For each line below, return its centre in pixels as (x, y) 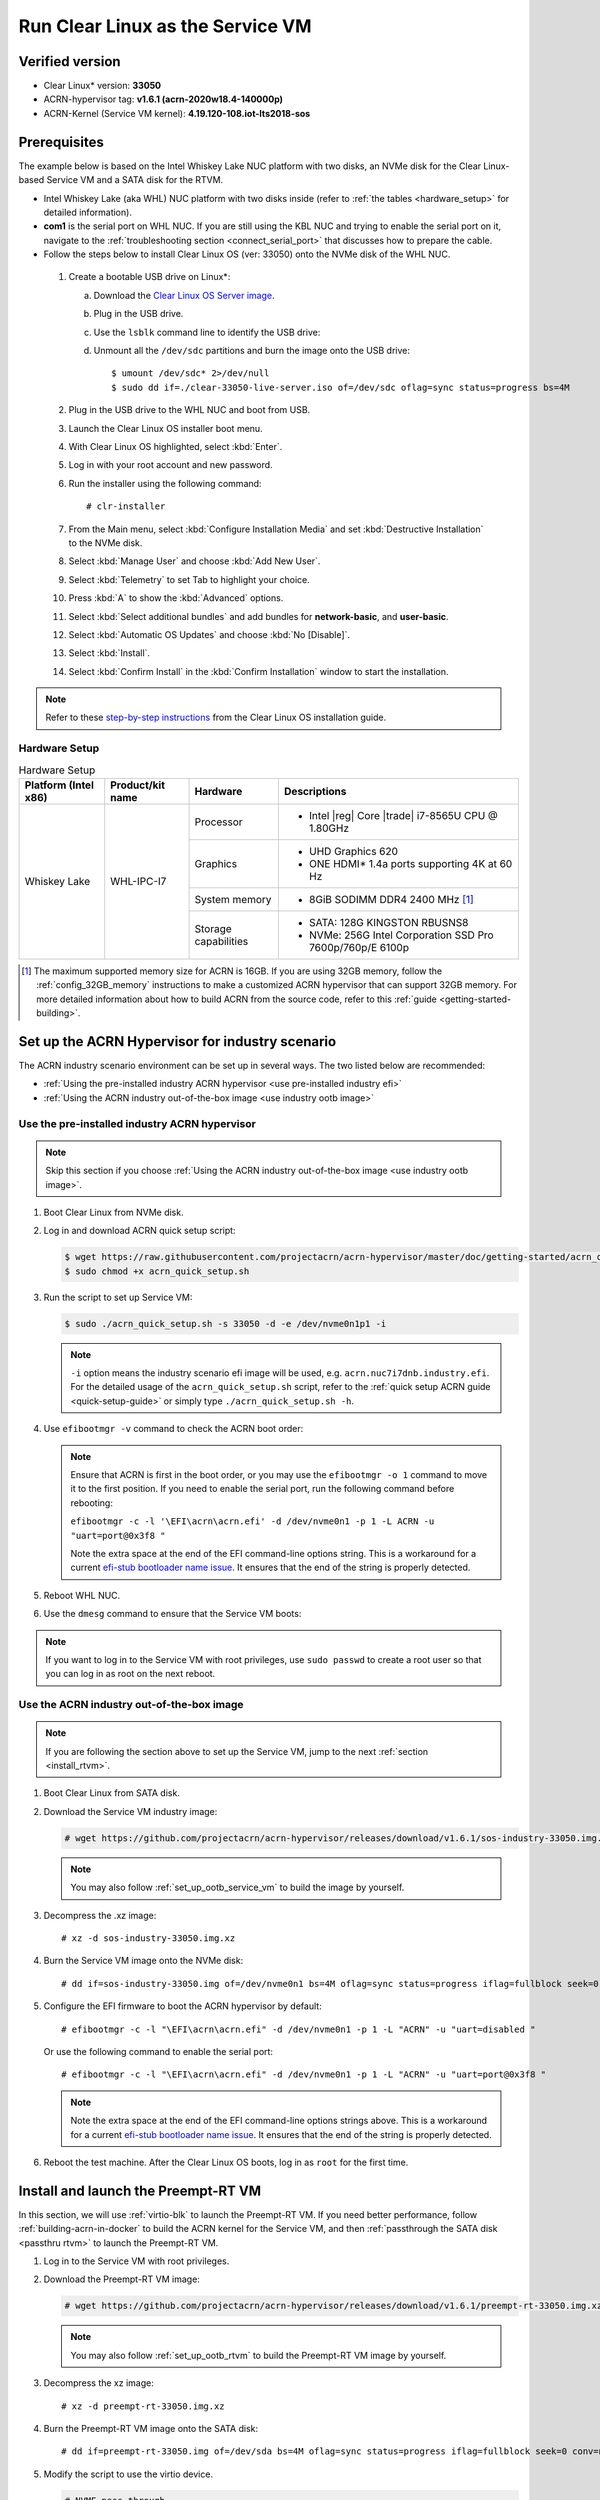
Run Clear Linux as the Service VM (165, 26)
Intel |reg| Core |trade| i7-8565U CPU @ (403, 815)
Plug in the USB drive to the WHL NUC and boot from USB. (189, 410)
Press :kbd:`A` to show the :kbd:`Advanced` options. (176, 598)
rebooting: (92, 1502)
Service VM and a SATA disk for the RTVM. (135, 180)
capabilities (221, 941)
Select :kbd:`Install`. (109, 653)
